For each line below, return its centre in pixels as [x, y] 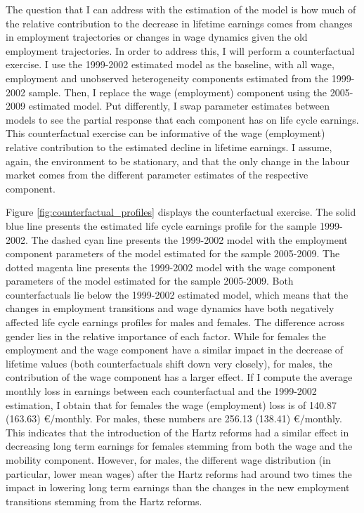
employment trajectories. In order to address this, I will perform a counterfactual [180, 50]
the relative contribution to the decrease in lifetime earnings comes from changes [179, 23]
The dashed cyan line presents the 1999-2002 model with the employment [189, 239]
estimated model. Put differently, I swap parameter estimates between [179, 106]
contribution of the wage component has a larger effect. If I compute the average [179, 377]
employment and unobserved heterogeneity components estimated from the [167, 78]
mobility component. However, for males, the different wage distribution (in [168, 460]
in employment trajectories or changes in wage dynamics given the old [157, 37]
